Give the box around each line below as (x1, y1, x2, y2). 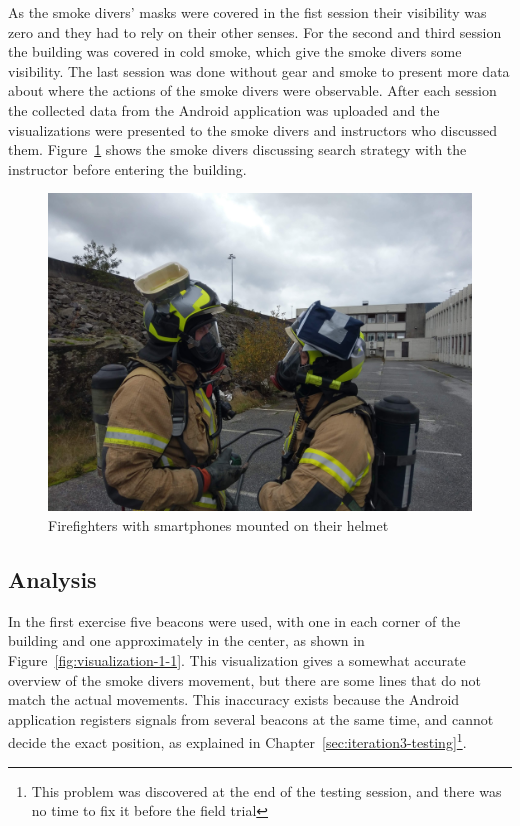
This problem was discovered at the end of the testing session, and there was (31, 780, 502, 801)
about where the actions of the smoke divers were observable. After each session (8, 80, 497, 101)
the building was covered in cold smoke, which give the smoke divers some (8, 41, 462, 62)
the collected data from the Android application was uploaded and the (8, 99, 440, 120)
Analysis (8, 563, 97, 594)
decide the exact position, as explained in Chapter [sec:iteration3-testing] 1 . (8, 729, 467, 752)
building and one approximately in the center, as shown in (8, 630, 365, 651)
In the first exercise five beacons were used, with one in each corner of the (8, 610, 461, 631)
